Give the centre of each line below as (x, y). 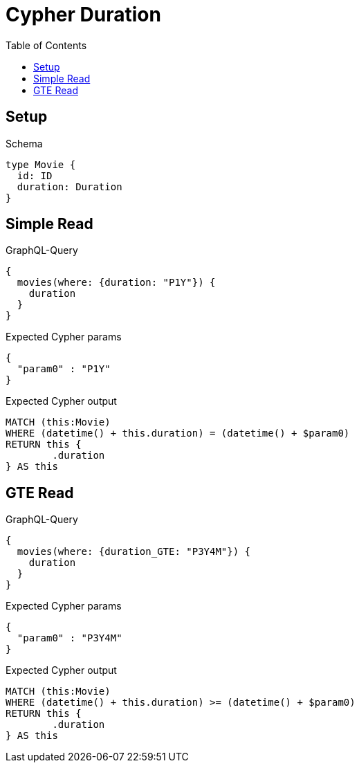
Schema (24, 143)
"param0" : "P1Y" (64, 369)
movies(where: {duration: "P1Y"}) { (116, 283)
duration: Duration (70, 186)
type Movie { (41, 164)
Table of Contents (46, 45)
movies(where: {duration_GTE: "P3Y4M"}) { (134, 552)
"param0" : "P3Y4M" (70, 638)
